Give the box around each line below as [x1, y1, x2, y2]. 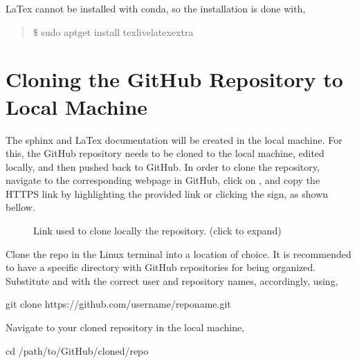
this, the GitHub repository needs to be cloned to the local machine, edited [6, 146, 324, 160]
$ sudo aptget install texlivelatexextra [33, 24, 194, 39]
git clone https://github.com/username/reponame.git [6, 297, 231, 311]
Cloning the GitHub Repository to [6, 65, 343, 93]
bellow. [6, 200, 35, 214]
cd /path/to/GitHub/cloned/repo [6, 343, 149, 357]
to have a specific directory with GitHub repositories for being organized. [6, 260, 316, 274]
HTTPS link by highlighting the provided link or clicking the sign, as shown [6, 186, 329, 201]
